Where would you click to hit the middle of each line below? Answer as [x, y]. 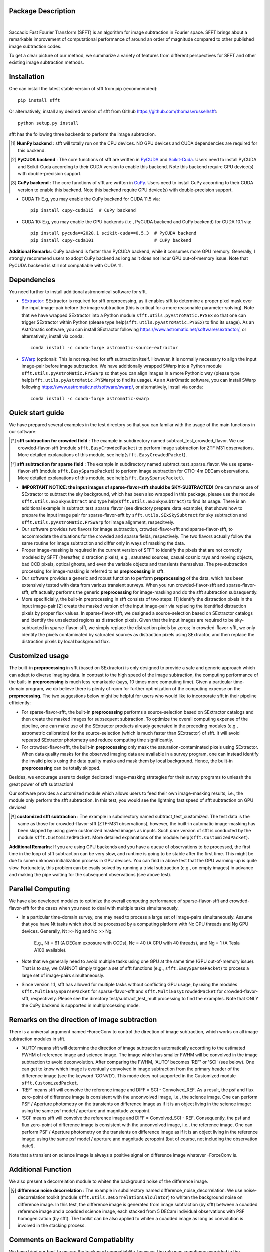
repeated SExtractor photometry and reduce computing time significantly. [98, 740]
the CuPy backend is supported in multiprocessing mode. [81, 1005]
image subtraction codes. [35, 46]
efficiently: [20, 703]
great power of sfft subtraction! [41, 784]
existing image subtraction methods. [47, 62]
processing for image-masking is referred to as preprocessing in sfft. [93, 571]
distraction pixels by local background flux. [66, 642]
